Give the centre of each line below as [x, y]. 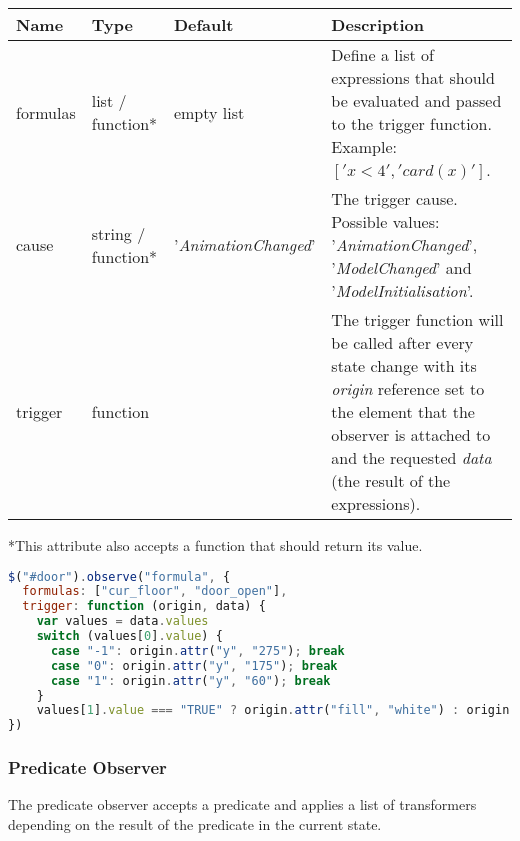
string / [118, 233]
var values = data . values [122, 621]
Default [203, 24]
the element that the [403, 411]
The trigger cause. [394, 198]
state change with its [404, 365]
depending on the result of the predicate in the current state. [195, 824]
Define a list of [382, 54]
